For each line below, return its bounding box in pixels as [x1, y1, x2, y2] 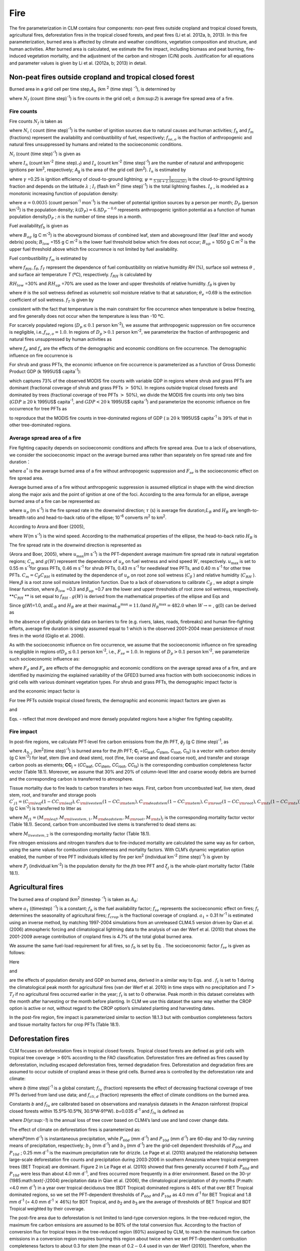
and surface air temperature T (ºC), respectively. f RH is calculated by [9, 271, 152, 279]
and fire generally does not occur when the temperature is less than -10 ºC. [9, 313, 165, 319]
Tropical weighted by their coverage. [9, 1205, 85, 1211]
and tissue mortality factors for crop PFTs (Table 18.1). [9, 1021, 120, 1027]
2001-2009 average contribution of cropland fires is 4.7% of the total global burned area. [9, 933, 193, 939]
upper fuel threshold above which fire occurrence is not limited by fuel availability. [9, 246, 178, 252]
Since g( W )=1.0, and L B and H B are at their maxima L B [9, 602, 121, 609]
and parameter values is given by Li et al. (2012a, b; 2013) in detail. [9, 60, 147, 66]
